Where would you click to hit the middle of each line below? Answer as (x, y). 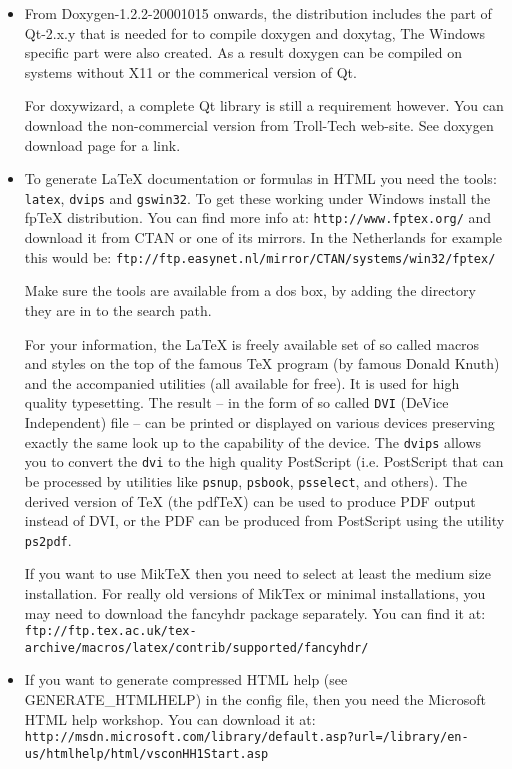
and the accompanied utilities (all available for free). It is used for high (242, 382)
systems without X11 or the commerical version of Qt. (190, 71)
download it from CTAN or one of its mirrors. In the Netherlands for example (263, 237)
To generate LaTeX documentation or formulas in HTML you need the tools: (260, 178)
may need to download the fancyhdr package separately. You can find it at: (255, 612)
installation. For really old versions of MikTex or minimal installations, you (255, 592)
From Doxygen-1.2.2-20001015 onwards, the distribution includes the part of (258, 13)
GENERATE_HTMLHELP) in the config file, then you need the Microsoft (255, 699)
